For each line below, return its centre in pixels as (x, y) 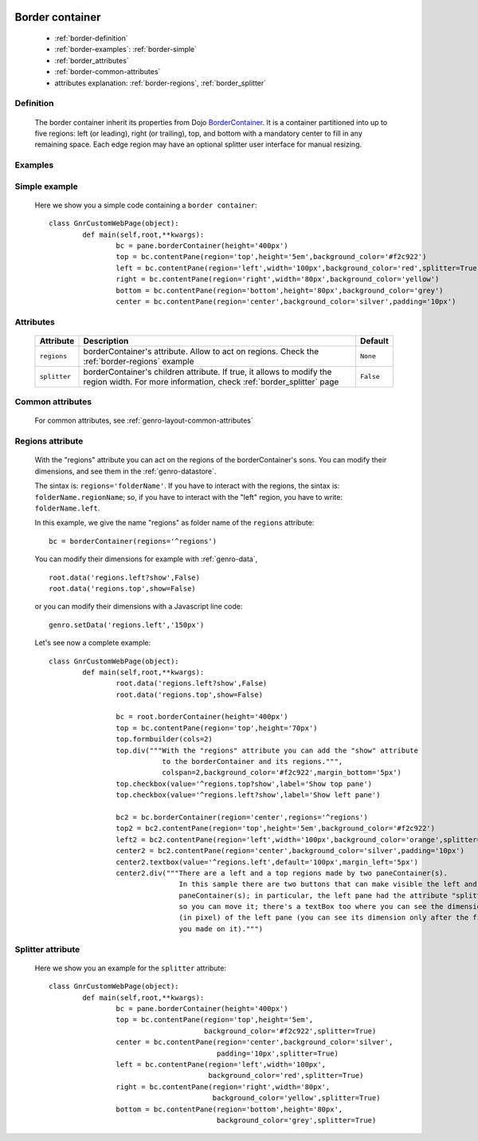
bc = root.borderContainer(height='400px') (202, 717)
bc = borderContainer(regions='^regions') (133, 541)
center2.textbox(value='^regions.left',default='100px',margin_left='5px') (267, 862)
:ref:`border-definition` (91, 38)
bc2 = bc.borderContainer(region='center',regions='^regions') (242, 817)
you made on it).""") (221, 929)
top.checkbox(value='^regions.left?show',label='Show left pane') (248, 795)
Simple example (47, 186)
